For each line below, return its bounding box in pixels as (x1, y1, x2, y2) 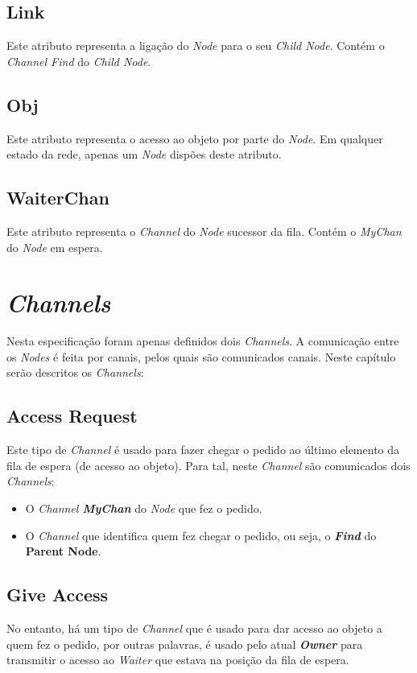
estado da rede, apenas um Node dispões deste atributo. (6, 146, 282, 163)
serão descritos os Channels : (6, 364, 144, 381)
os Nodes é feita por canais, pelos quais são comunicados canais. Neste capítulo (6, 348, 396, 365)
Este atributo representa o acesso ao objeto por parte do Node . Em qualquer (6, 130, 383, 147)
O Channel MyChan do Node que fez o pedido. (25, 500, 262, 517)
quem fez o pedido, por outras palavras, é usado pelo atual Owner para (6, 635, 363, 652)
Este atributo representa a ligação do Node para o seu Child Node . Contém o (6, 37, 385, 54)
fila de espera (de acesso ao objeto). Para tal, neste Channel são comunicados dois (6, 456, 411, 473)
